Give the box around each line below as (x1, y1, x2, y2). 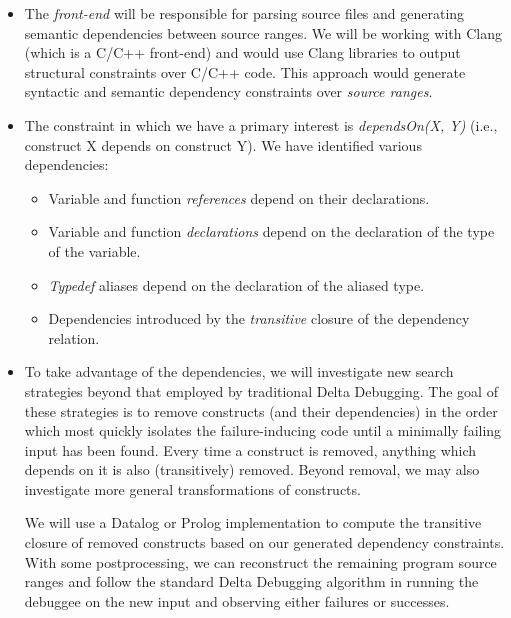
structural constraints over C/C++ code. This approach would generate (24, 61, 466, 82)
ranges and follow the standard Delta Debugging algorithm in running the (24, 571, 479, 592)
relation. (48, 327, 100, 348)
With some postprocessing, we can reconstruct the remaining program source (24, 551, 497, 572)
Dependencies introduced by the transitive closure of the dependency (48, 308, 470, 329)
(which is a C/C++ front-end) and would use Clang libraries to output (24, 42, 461, 63)
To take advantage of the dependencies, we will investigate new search (24, 361, 454, 382)
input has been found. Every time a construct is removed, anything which (24, 439, 477, 460)
